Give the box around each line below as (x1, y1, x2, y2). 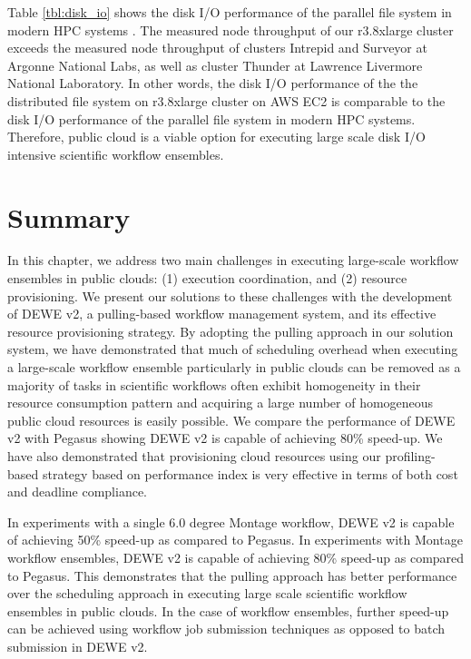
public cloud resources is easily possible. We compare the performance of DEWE (7, 410, 456, 429)
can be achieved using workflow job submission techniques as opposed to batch (7, 619, 446, 638)
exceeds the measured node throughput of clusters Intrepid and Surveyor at (7, 38, 427, 57)
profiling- (385, 447, 436, 465)
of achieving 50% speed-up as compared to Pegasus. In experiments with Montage (7, 530, 463, 549)
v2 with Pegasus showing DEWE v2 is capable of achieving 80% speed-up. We (7, 428, 443, 448)
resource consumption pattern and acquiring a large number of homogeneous (7, 393, 434, 412)
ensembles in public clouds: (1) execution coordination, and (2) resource (7, 269, 407, 288)
